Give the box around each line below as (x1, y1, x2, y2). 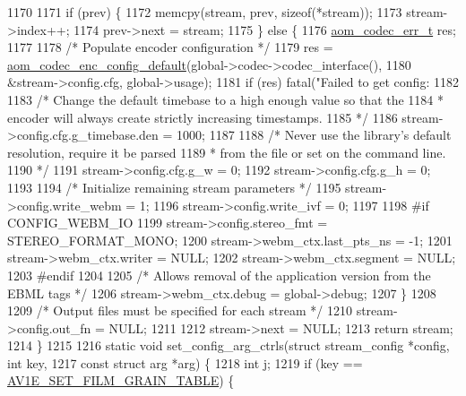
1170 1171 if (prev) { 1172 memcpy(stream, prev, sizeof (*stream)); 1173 (7, 3, 402, 21)
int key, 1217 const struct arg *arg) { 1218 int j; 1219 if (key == (7, 353, 363, 372)
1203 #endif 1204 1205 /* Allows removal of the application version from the (7, 265, 431, 284)
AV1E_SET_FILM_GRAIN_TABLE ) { (7, 371, 235, 390)
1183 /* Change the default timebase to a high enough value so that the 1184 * (7, 90, 444, 108)
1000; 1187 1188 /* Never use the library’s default (177, 125, 452, 144)
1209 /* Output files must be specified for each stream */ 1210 (7, 301, 352, 320)
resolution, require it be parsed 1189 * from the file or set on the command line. (7, 142, 446, 161)
